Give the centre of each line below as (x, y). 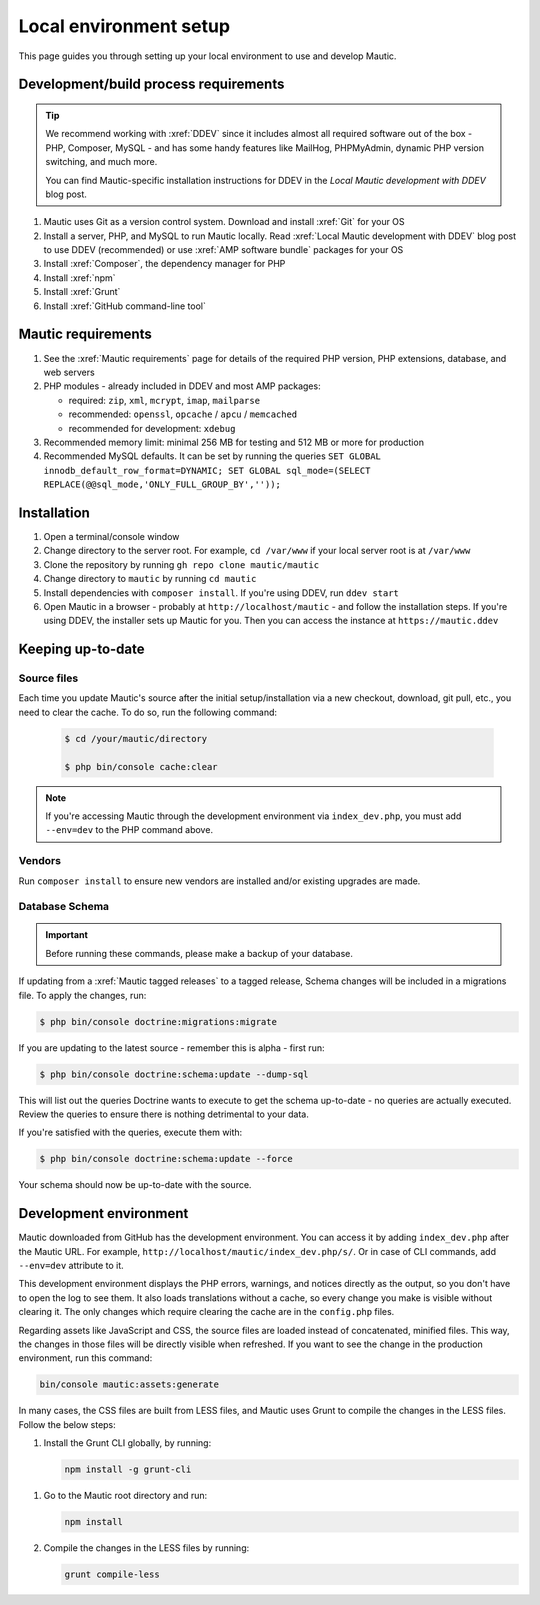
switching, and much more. (101, 162)
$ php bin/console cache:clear (141, 766)
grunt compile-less (112, 1574)
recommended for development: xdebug (152, 428)
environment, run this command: (85, 1358)
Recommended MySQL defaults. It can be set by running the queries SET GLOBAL (212, 456)
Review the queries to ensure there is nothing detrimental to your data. (163, 1114)
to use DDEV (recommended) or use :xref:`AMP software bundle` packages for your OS (223, 250)
